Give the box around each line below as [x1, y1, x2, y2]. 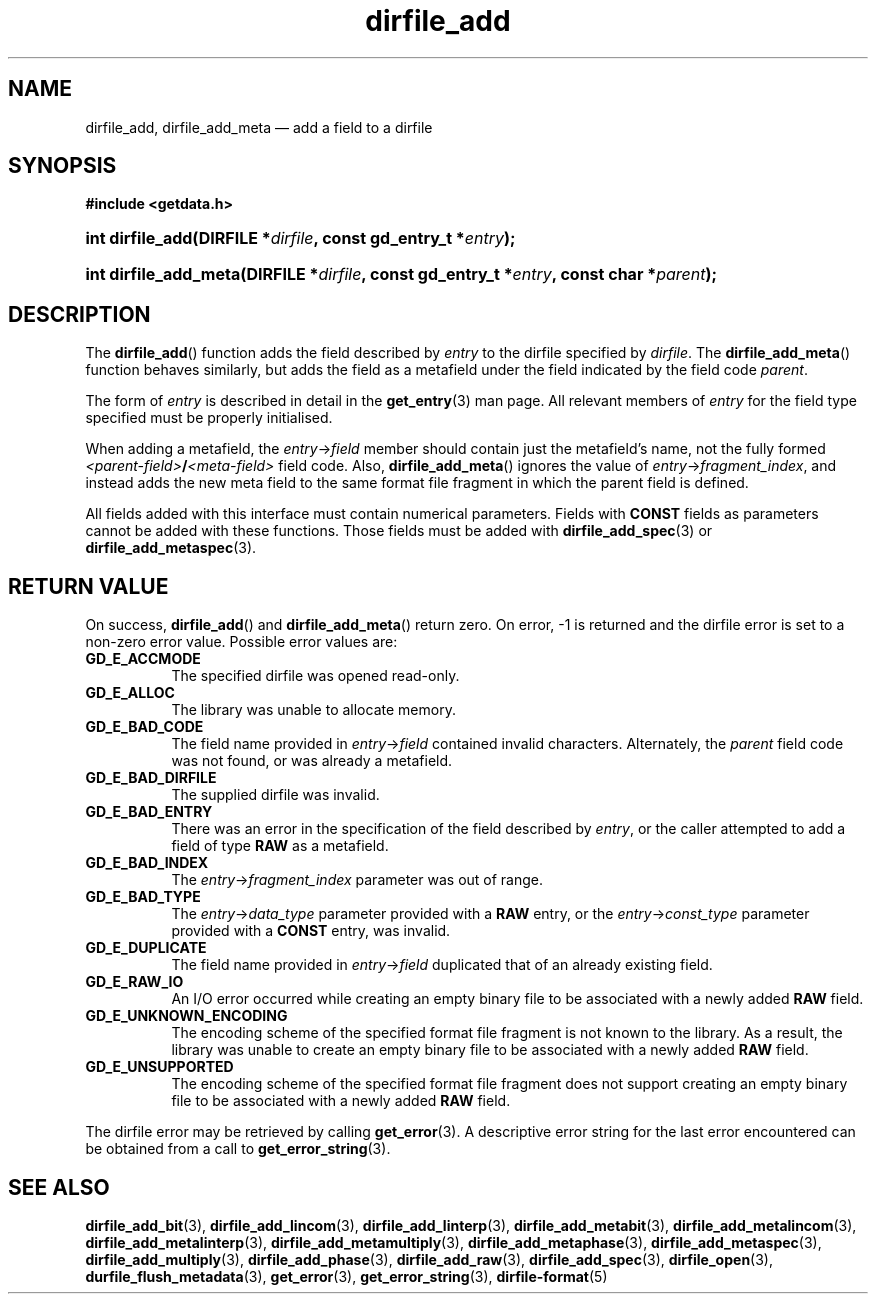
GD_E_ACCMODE [85, 650, 201, 668]
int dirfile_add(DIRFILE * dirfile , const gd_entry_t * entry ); [85, 228, 516, 249]
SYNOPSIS [8, 153, 117, 179]
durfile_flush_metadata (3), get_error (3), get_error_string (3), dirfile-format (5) [85, 1267, 608, 1285]
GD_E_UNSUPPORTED [85, 1058, 234, 1076]
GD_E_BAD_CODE [85, 718, 204, 736]
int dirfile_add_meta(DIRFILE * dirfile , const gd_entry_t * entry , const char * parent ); [85, 264, 717, 285]
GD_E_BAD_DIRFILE [85, 769, 217, 787]
